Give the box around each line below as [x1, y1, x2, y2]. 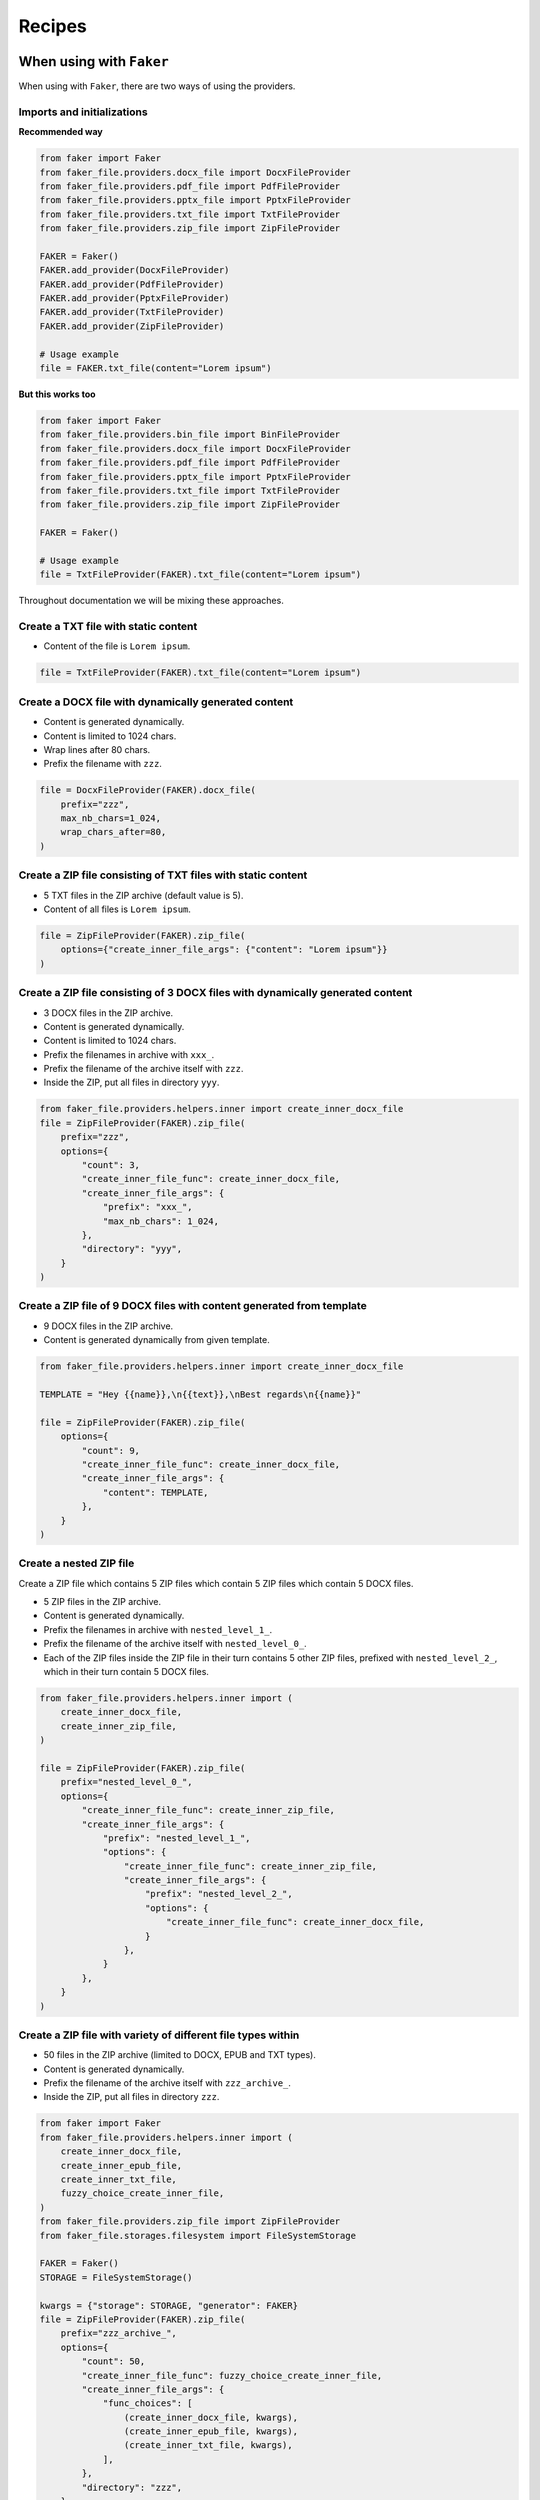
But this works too [18, 388, 96, 400]
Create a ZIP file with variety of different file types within [18, 2028, 300, 2042]
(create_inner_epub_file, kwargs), [123, 2426, 299, 2437]
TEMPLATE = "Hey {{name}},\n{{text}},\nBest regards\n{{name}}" [39, 1389, 362, 1400]
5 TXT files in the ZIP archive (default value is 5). [43, 889, 244, 901]
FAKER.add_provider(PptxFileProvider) [39, 293, 230, 304]
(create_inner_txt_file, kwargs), [123, 2440, 294, 2451]
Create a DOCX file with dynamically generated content [18, 695, 294, 709]
